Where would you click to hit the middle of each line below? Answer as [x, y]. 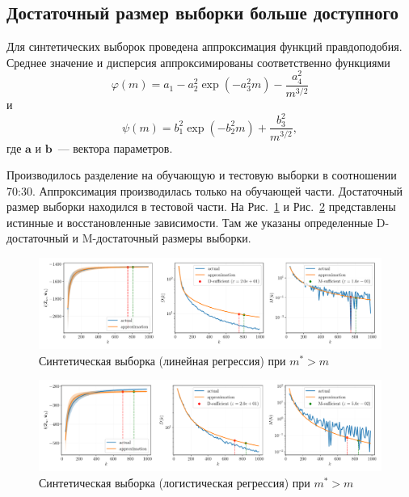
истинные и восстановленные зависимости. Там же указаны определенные [190, 222]
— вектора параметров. [115, 147]
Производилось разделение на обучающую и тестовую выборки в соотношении [202, 175]
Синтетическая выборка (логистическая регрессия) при [175, 482]
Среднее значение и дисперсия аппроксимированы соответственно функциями [198, 62]
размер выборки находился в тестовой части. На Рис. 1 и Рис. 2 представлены [201, 206]
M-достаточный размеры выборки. [167, 238]
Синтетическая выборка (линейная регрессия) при [162, 360]
